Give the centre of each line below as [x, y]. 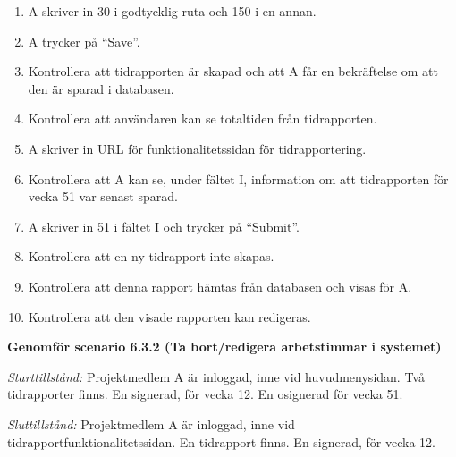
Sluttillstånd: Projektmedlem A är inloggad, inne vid [151, 423]
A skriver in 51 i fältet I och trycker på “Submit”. [164, 226]
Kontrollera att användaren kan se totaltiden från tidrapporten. [203, 118]
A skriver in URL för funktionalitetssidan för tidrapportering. [197, 148]
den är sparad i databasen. [101, 88]
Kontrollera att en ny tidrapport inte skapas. [151, 256]
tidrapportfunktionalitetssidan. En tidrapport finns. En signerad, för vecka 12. [222, 441]
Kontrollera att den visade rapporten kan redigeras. [169, 316]
